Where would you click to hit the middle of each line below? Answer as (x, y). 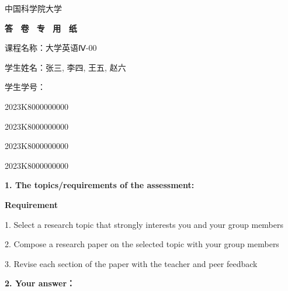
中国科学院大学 (33, 8)
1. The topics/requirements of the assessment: (100, 185)
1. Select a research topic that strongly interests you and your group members (144, 224)
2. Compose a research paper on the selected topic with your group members (142, 244)
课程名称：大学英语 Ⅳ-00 (51, 48)
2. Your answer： (40, 283)
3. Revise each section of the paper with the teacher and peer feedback (131, 263)
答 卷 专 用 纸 (41, 28)
